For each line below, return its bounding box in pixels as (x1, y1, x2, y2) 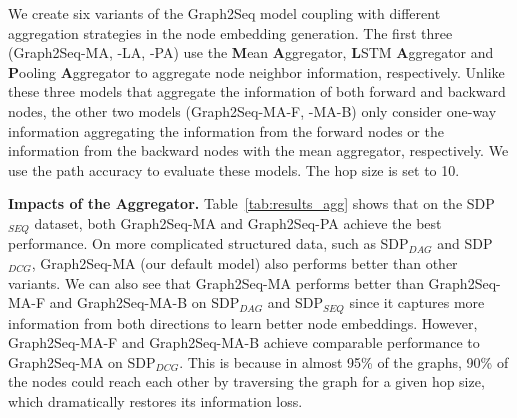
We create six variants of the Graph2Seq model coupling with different (8, 3, 441, 23)
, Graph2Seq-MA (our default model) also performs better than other (31, 252, 458, 273)
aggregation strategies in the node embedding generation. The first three (8, 22, 453, 43)
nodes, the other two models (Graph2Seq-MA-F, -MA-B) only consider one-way (8, 100, 497, 121)
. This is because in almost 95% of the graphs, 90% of (179, 351, 509, 372)
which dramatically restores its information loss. (8, 391, 303, 411)
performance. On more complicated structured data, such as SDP (8, 233, 409, 254)
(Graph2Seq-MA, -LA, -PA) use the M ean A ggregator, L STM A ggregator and (8, 42, 494, 63)
